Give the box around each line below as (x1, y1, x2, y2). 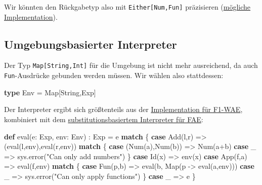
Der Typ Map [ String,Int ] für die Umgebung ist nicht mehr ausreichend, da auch (4, 60, 258, 70)
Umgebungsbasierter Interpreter (4, 36, 177, 52)
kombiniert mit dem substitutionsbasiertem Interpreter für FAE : (4, 114, 203, 124)
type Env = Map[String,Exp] (4, 87, 96, 97)
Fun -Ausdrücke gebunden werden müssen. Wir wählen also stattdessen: (4, 70, 224, 81)
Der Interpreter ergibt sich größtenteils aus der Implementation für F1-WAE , (4, 104, 243, 115)
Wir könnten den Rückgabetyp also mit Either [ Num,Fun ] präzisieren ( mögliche (4, 2, 251, 12)
